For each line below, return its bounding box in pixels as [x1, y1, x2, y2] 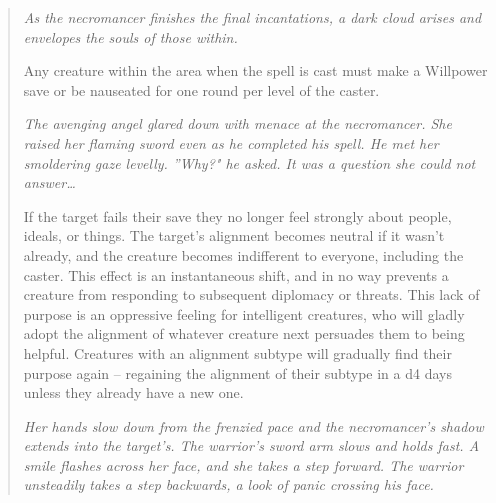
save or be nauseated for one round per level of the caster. [23, 79, 380, 100]
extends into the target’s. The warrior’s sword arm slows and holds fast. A [23, 435, 480, 456]
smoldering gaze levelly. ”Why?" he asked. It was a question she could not [23, 152, 476, 173]
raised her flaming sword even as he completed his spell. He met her [23, 132, 439, 153]
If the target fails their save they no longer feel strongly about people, [23, 205, 452, 226]
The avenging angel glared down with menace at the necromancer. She [23, 113, 452, 134]
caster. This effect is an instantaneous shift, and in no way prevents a [23, 264, 449, 285]
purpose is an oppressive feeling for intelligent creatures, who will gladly [23, 303, 465, 324]
